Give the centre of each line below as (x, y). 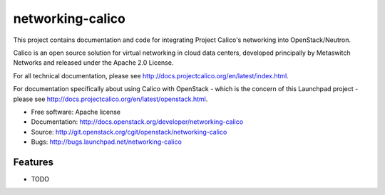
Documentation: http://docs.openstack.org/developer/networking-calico (137, 122)
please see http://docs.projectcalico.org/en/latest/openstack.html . (111, 99)
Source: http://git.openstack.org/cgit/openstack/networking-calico (129, 132)
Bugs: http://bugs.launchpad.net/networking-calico (106, 142)
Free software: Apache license (76, 112)
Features (33, 162)
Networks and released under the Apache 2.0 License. (93, 63)
